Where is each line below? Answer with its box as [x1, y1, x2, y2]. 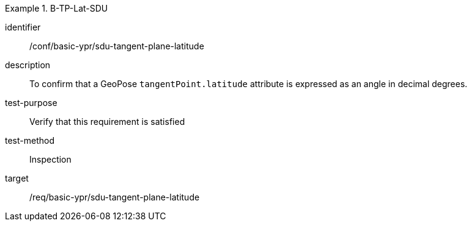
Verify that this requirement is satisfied [29, 116, 185, 127]
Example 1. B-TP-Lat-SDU [5, 3, 108, 13]
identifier [5, 22, 41, 32]
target [5, 173, 29, 183]
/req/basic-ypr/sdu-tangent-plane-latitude [29, 192, 200, 202]
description [5, 60, 51, 70]
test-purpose [5, 97, 57, 108]
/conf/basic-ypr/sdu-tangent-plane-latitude [29, 41, 204, 51]
